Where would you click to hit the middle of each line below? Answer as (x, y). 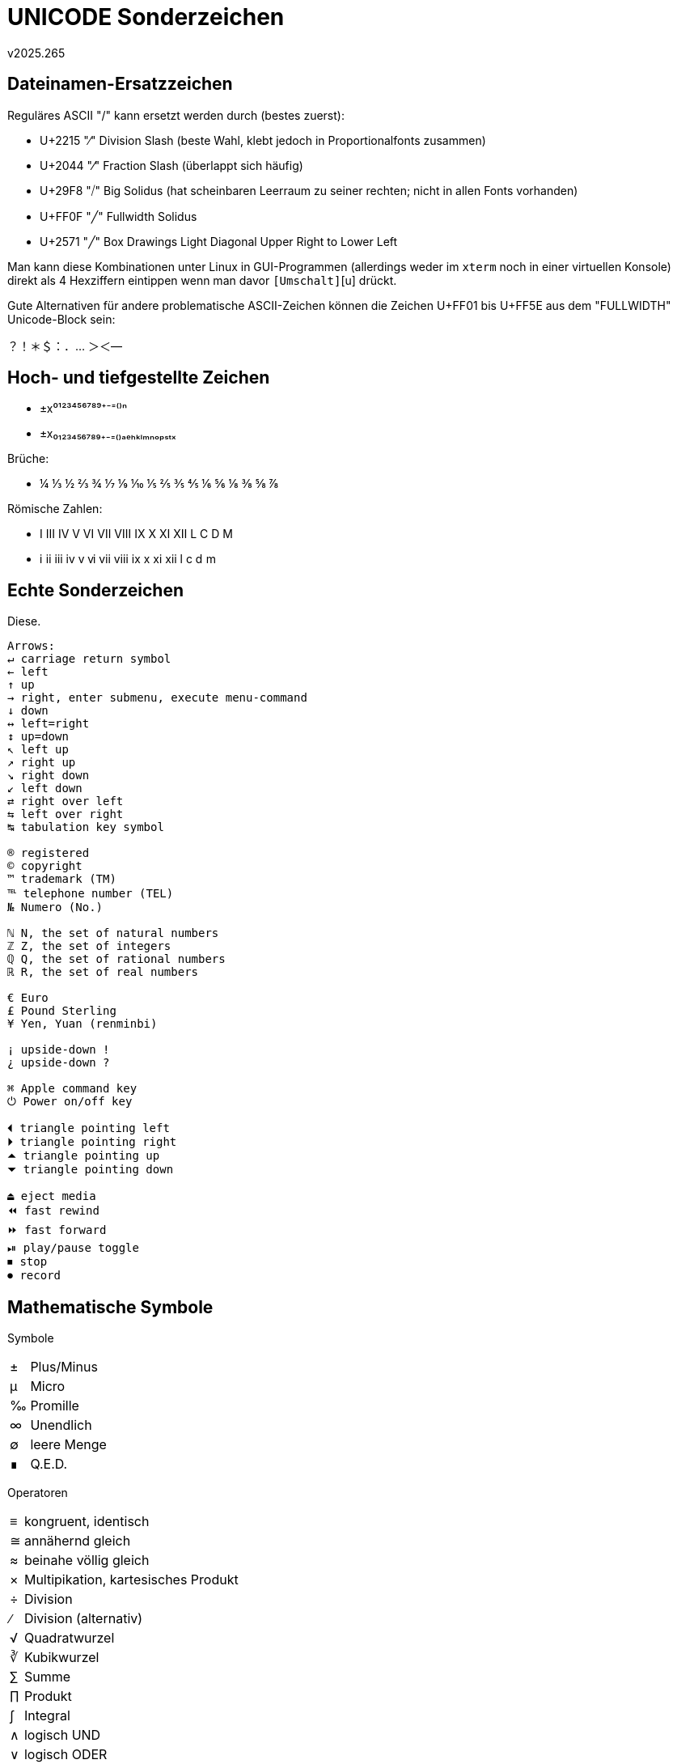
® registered (49, 853)
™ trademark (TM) (62, 879)
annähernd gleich (77, 1541)
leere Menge (68, 1445)
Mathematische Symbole (110, 1307)
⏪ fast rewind (53, 1211)
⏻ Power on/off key (70, 1102)
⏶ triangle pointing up (84, 1156)
